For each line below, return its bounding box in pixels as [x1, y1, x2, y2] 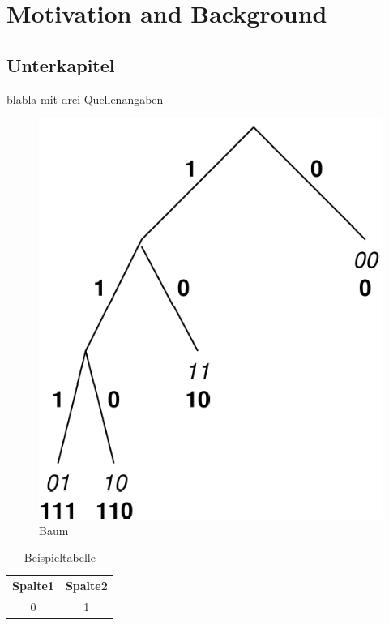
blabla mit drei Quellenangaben [6, 90, 164, 107]
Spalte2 [65, 577, 108, 594]
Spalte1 [12, 577, 54, 594]
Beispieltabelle [24, 549, 96, 566]
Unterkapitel [6, 52, 115, 77]
